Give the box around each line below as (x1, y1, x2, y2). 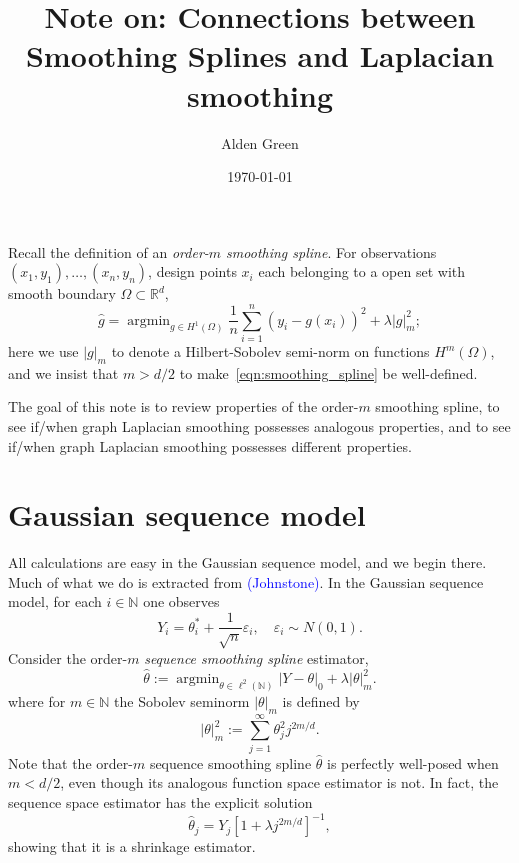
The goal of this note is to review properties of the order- (8, 396, 359, 417)
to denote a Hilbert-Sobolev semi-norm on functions (111, 341, 430, 361)
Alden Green (221, 132, 299, 153)
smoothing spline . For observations (226, 241, 437, 262)
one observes (143, 591, 220, 612)
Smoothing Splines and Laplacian (25, 35, 495, 76)
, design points (148, 261, 237, 282)
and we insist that (8, 362, 119, 383)
